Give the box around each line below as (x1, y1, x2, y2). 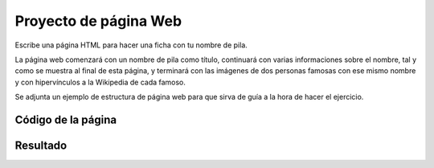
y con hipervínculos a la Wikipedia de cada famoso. (14, 77, 186, 87)
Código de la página (14, 113, 117, 126)
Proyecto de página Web (14, 12, 182, 30)
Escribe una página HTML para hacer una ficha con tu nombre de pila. (14, 40, 248, 50)
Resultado (14, 138, 68, 152)
